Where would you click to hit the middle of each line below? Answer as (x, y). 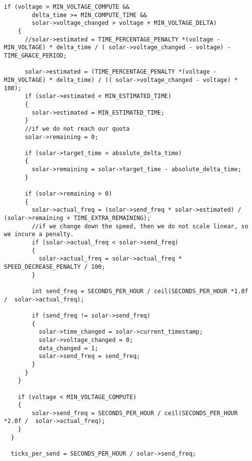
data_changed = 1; (68, 348)
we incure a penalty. (39, 234)
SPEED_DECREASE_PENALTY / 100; (55, 267)
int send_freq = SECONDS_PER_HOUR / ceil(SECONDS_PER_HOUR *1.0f (140, 291)
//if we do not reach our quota (77, 129)
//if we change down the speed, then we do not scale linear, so (140, 226)
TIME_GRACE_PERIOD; (35, 55)
